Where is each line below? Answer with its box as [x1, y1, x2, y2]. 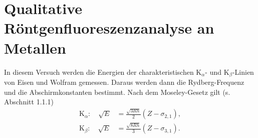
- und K [205, 66, 229, 77]
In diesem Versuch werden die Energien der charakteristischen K [4, 66, 202, 77]
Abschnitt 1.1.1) [4, 96, 54, 107]
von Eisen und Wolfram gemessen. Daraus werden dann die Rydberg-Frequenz [4, 76, 244, 87]
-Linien [232, 66, 254, 77]
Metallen [4, 37, 67, 58]
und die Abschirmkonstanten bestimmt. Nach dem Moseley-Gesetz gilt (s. [4, 86, 230, 97]
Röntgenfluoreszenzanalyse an [4, 18, 214, 38]
